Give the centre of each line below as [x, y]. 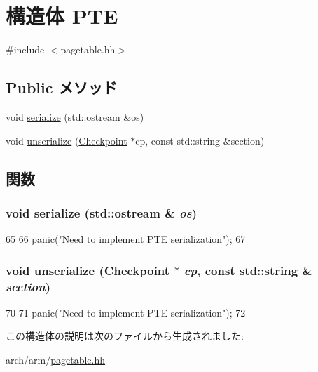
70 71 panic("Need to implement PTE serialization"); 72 [126, 312]
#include [25, 49]
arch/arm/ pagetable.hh [56, 360]
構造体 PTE [62, 16]
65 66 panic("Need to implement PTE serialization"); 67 [126, 239]
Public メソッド [62, 87]
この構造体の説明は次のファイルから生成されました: [125, 336]
